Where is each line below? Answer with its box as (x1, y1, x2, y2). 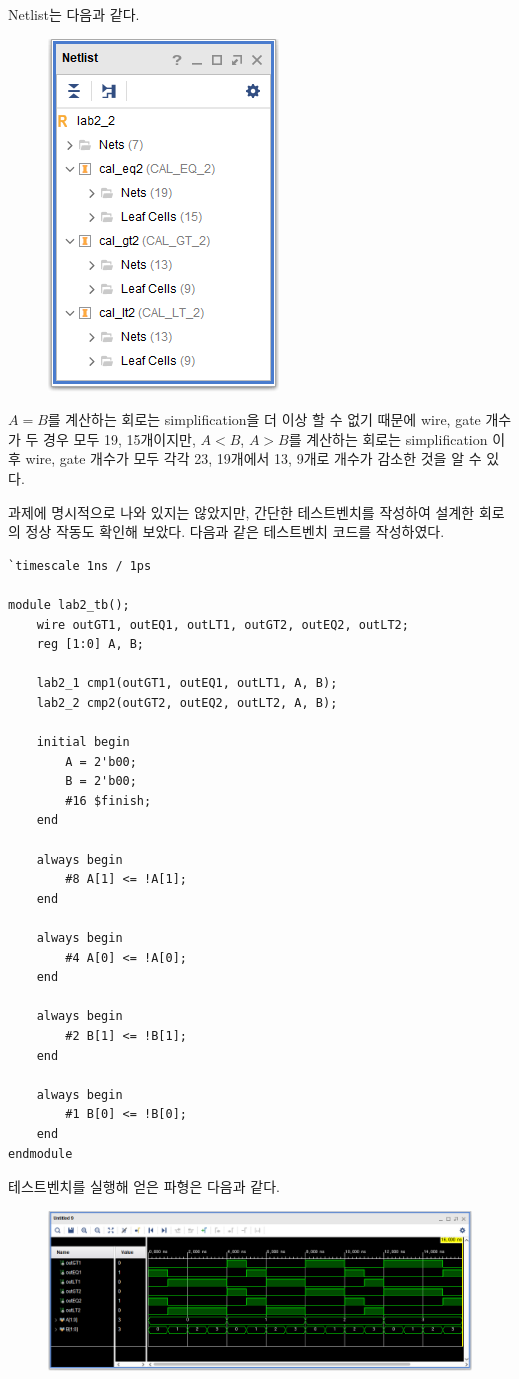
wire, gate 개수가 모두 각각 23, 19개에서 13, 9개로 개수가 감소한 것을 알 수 (25, 448, 482, 469)
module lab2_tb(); (8, 597, 130, 612)
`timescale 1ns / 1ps (8, 558, 152, 573)
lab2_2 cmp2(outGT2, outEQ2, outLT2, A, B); (36, 695, 338, 710)
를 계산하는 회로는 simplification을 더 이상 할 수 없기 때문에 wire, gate (47, 409, 481, 430)
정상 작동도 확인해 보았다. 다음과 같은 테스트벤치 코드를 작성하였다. (25, 521, 445, 542)
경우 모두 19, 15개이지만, (43, 428, 196, 449)
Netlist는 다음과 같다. (8, 4, 140, 24)
